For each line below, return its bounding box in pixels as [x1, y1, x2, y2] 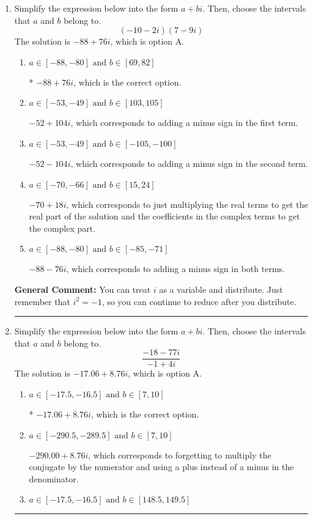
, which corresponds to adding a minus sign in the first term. [70, 116, 298, 129]
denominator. [29, 472, 79, 485]
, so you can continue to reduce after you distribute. [101, 295, 296, 307]
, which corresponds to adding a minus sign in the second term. [70, 156, 308, 169]
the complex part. [29, 221, 96, 234]
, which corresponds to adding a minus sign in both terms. [66, 262, 285, 275]
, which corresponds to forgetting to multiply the [88, 448, 271, 461]
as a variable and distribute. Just [159, 282, 283, 295]
